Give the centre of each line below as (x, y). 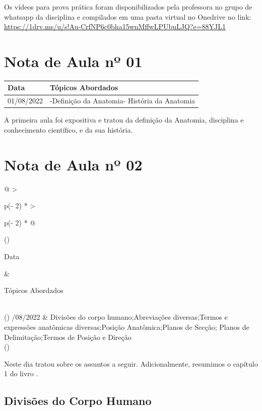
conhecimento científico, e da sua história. (69, 129)
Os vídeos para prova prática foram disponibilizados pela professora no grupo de (128, 7)
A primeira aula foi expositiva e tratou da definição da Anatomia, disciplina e (124, 120)
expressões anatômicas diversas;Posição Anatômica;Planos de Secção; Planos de (127, 327)
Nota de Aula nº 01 (73, 61)
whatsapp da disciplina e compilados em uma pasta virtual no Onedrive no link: (128, 16)
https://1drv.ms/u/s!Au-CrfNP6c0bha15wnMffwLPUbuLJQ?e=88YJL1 (115, 26)
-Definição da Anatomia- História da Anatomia (123, 101)
